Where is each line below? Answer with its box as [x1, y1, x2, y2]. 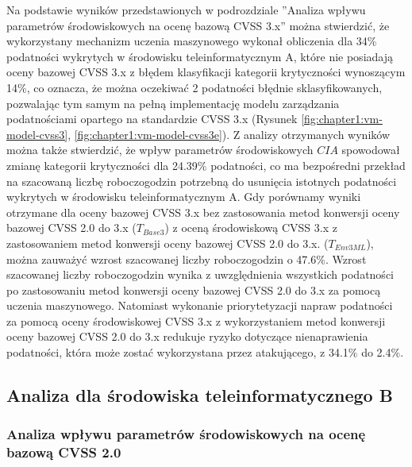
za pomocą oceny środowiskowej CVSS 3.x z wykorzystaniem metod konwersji [6, 312, 386, 329]
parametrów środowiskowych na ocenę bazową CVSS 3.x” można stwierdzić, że [6, 17, 390, 33]
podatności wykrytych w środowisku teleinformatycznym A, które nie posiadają [6, 48, 393, 64]
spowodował [341, 141, 400, 158]
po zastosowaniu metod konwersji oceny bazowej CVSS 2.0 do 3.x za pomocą [6, 281, 381, 298]
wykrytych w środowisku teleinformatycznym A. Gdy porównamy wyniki [6, 188, 361, 205]
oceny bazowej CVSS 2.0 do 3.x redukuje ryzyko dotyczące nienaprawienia [6, 328, 368, 345]
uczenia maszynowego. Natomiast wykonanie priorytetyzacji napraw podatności [6, 297, 393, 314]
